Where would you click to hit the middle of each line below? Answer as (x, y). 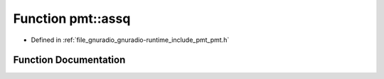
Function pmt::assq (72, 19)
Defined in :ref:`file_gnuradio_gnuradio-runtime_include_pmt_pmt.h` (130, 40)
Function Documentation (69, 60)
